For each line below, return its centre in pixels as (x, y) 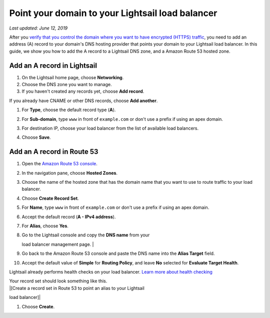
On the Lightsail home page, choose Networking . (73, 77)
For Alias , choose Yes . (45, 226)
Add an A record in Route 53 (54, 152)
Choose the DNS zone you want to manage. (67, 85)
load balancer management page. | (58, 244)
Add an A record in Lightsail (53, 65)
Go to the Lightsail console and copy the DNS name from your (86, 235)
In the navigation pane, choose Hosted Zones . (69, 173)
